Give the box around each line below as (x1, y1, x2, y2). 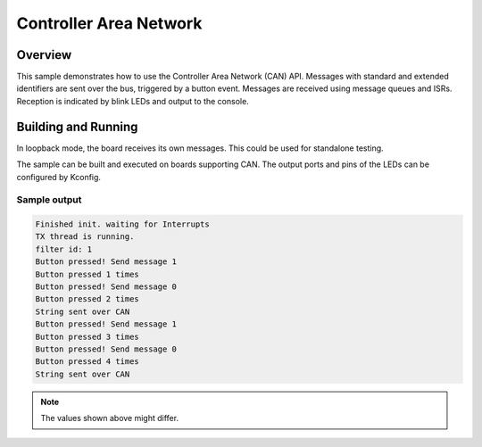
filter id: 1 (35, 244, 93, 254)
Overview (16, 47, 72, 62)
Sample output (16, 194, 82, 206)
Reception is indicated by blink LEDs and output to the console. (16, 95, 249, 106)
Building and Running (16, 119, 138, 134)
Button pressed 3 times (35, 331, 140, 342)
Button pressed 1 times (35, 269, 140, 279)
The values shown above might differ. (40, 413, 179, 424)
